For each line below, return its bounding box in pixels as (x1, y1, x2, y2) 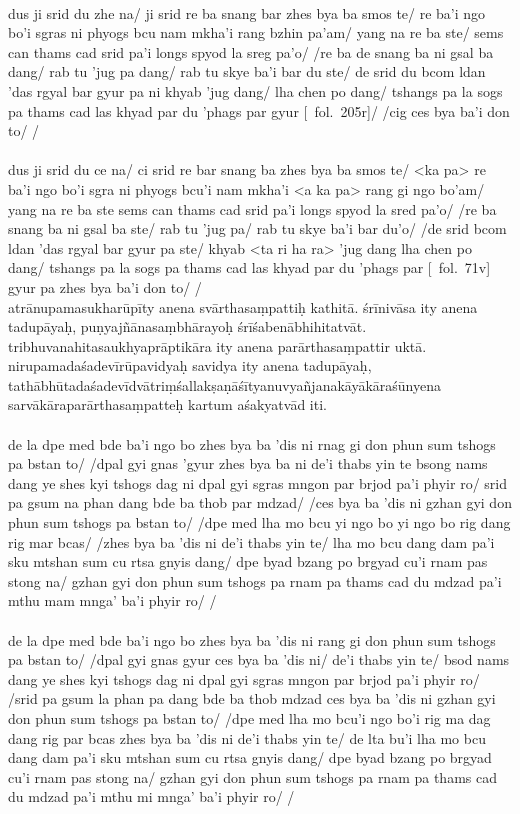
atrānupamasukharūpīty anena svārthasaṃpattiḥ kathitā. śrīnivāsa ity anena (8, 296, 478, 317)
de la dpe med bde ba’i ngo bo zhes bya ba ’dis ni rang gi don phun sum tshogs (8, 629, 496, 650)
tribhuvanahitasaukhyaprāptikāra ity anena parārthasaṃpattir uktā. (8, 335, 427, 356)
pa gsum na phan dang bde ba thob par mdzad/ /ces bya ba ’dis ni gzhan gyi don (8, 492, 512, 513)
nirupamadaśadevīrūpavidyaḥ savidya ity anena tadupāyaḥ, (8, 355, 372, 376)
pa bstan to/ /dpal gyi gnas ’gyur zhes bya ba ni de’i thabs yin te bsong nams (8, 453, 488, 474)
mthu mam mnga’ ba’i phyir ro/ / (8, 590, 217, 611)
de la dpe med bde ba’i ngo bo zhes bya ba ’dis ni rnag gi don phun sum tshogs (8, 433, 496, 454)
